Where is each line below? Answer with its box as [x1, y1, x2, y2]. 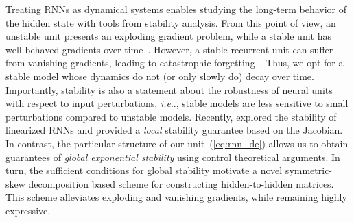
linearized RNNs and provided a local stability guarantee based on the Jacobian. [5, 123, 343, 137]
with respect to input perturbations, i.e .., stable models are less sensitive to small [5, 96, 349, 110]
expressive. [5, 203, 51, 217]
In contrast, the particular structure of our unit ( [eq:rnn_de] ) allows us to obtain [5, 136, 349, 150]
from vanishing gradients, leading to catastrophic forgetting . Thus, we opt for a [5, 56, 344, 70]
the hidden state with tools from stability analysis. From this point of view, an [5, 15, 336, 29]
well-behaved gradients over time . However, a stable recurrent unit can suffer [5, 42, 333, 56]
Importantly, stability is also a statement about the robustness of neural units [5, 82, 333, 97]
